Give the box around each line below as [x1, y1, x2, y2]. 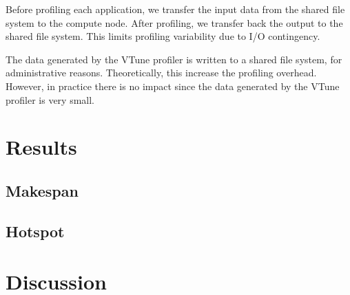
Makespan [6, 179, 79, 201]
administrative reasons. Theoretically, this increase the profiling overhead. [6, 65, 317, 80]
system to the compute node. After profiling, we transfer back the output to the [6, 15, 343, 30]
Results [6, 133, 77, 161]
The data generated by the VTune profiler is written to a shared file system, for [6, 52, 342, 66]
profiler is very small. [6, 92, 94, 107]
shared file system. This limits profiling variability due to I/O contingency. [6, 29, 320, 43]
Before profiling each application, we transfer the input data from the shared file [6, 2, 345, 16]
